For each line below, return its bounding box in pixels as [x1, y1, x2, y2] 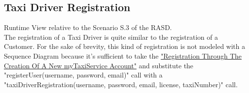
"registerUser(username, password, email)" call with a [4, 70, 163, 80]
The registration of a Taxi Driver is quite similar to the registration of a [4, 31, 218, 42]
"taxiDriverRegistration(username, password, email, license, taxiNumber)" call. [4, 79, 238, 89]
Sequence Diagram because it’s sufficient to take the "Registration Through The [4, 50, 242, 61]
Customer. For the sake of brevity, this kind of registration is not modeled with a [4, 41, 246, 51]
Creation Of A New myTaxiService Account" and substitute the [4, 60, 194, 70]
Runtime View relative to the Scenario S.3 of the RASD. [4, 22, 172, 32]
